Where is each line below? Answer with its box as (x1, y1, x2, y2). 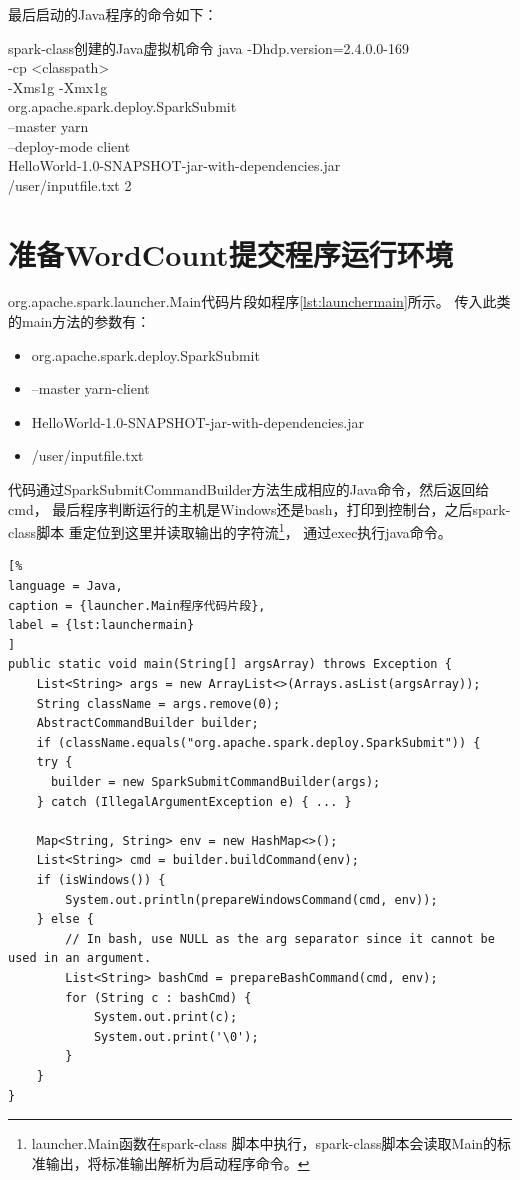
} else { (36, 912, 94, 927)
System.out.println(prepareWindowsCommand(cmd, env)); (65, 892, 438, 907)
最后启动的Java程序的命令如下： (8, 4, 218, 24)
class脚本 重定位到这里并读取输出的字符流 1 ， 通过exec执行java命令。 (8, 519, 452, 542)
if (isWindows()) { (36, 872, 166, 887)
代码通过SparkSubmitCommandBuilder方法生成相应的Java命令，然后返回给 (8, 479, 490, 500)
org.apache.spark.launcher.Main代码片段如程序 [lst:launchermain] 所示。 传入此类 (8, 291, 511, 312)
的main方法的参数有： (8, 311, 151, 332)
